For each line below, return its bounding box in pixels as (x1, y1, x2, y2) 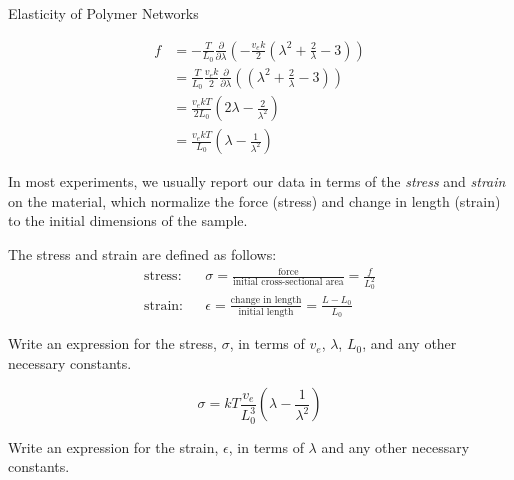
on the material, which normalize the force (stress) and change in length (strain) (8, 190, 501, 211)
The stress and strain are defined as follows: (8, 243, 277, 264)
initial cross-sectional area (233, 277, 344, 288)
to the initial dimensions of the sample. (8, 210, 248, 231)
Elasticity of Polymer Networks (8, 3, 199, 23)
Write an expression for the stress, (8, 333, 217, 354)
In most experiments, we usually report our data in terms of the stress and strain (8, 171, 506, 192)
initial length (238, 307, 294, 318)
